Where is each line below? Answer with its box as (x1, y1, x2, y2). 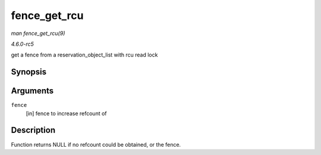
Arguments (11, 86, 54, 96)
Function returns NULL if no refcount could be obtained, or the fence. (11, 141, 181, 148)
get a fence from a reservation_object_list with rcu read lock (11, 51, 158, 59)
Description (11, 125, 56, 135)
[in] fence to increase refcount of (26, 110, 107, 117)
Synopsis (11, 67, 47, 77)
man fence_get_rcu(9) (11, 30, 65, 37)
